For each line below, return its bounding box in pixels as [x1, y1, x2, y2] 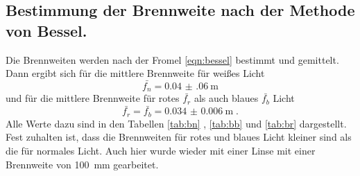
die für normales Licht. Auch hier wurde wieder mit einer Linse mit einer [6, 143, 316, 157]
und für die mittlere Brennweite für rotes [6, 91, 180, 105]
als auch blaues [194, 91, 259, 105]
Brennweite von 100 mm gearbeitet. [6, 157, 159, 171]
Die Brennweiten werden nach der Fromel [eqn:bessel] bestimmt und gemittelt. [6, 52, 339, 67]
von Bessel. [6, 19, 87, 41]
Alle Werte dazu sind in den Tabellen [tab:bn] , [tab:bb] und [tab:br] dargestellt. [6, 116, 347, 130]
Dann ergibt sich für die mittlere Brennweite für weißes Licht [6, 66, 265, 80]
